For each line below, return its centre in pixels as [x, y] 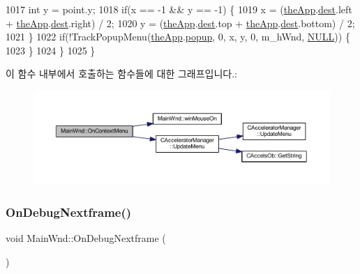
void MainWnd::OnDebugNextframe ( [86, 238]
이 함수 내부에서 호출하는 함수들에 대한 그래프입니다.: [121, 74]
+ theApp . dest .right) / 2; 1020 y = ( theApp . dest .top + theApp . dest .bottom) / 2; [180, 23]
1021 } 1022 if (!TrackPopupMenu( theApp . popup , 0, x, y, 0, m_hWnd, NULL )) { [178, 37]
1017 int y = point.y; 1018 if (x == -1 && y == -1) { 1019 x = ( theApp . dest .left [179, 9]
